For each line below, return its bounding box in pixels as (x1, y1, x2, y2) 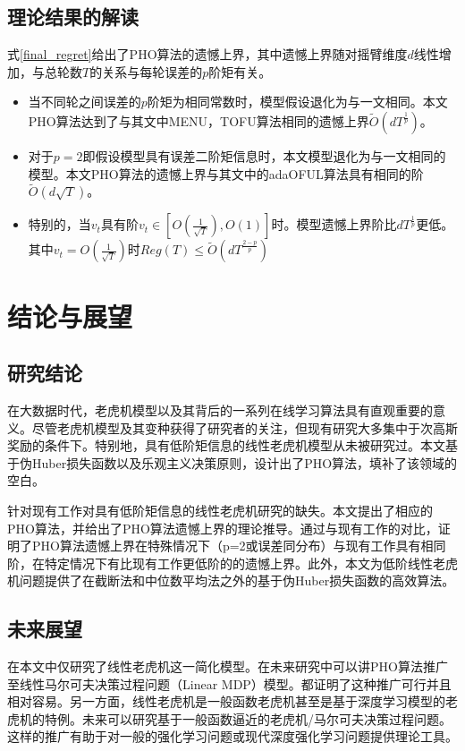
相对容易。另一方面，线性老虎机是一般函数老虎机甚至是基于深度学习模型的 (7, 692, 445, 711)
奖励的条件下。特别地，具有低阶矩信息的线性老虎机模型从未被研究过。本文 (7, 436, 445, 455)
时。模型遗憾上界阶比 (271, 215, 397, 234)
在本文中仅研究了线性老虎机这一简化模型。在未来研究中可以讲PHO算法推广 (7, 657, 448, 676)
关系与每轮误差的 (102, 62, 203, 81)
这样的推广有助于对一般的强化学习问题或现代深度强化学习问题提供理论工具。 (7, 727, 458, 746)
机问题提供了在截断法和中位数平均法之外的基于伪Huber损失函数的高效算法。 (7, 571, 455, 590)
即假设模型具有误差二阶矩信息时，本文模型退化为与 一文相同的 (82, 146, 446, 165)
